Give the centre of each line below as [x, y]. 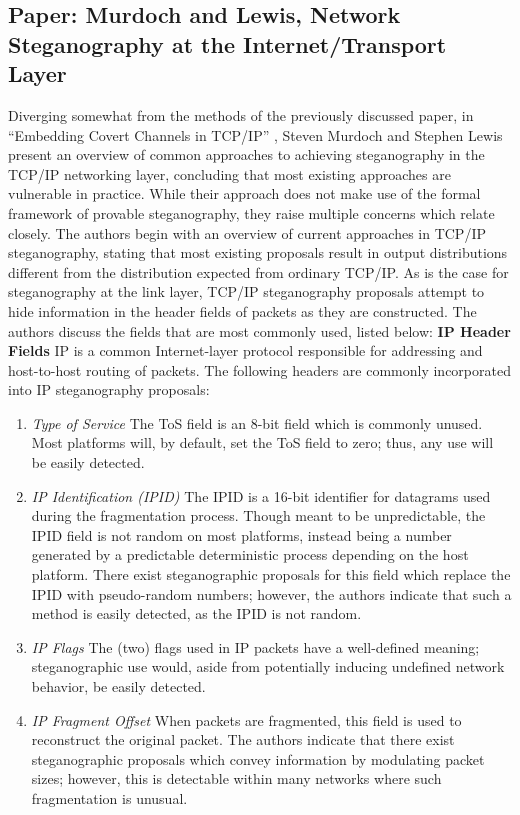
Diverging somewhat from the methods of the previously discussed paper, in [241, 114]
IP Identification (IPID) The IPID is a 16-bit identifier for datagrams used [261, 495]
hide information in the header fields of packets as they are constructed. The [242, 310]
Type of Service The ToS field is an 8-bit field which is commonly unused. [257, 422]
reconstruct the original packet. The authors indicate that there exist [243, 739]
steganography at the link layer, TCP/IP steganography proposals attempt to [246, 291]
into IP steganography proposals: [109, 389]
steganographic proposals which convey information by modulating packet [258, 758]
